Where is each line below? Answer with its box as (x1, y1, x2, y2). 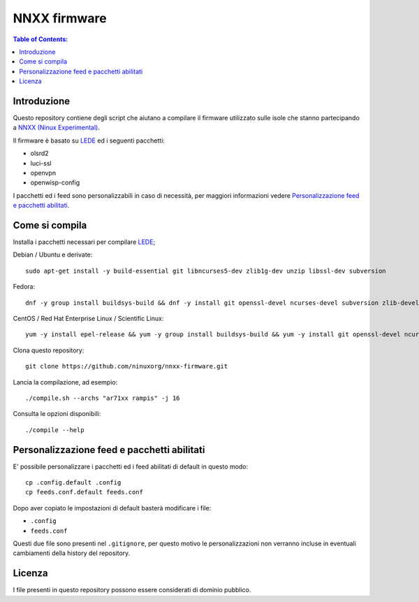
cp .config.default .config (25, 479, 122, 487)
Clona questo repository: (13, 346, 84, 354)
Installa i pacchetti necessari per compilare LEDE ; (13, 238, 156, 246)
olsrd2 (30, 149, 49, 157)
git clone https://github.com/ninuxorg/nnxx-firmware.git (25, 362, 228, 371)
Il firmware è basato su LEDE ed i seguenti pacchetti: (13, 136, 166, 145)
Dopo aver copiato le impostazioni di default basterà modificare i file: (13, 503, 212, 512)
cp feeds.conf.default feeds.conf (25, 488, 143, 496)
